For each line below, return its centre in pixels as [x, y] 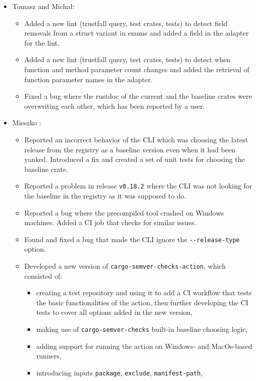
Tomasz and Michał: [43, 6]
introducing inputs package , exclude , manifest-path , [119, 372]
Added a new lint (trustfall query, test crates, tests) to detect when [127, 59]
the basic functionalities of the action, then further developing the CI [142, 302]
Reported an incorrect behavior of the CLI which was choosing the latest [136, 139]
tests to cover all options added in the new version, [114, 312]
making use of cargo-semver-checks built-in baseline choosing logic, [142, 329]
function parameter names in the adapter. [88, 79]
